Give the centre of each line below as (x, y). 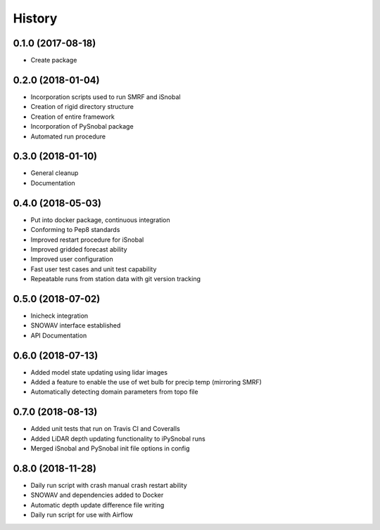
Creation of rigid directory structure (82, 107)
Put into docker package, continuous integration (100, 220)
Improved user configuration (72, 259)
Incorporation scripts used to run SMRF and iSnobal (106, 97)
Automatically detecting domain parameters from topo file (114, 392)
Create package (54, 60)
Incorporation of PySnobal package (82, 127)
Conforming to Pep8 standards (75, 230)
